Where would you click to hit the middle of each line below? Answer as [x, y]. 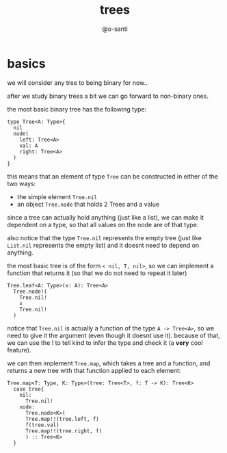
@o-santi [115, 29]
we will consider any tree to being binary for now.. [78, 82]
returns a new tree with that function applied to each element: [94, 370]
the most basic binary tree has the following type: [77, 109]
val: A [29, 146]
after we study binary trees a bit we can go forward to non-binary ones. [108, 96]
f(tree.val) [42, 425]
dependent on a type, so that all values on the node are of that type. [103, 224]
